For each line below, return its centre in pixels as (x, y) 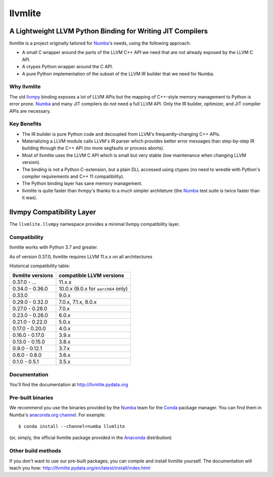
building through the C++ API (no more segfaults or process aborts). (93, 148)
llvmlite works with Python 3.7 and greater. (54, 247)
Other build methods (35, 451)
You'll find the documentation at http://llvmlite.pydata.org (69, 385)
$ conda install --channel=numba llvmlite (72, 426)
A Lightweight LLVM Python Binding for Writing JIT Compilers (109, 31)
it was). (30, 198)
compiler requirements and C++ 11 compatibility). (73, 176)
